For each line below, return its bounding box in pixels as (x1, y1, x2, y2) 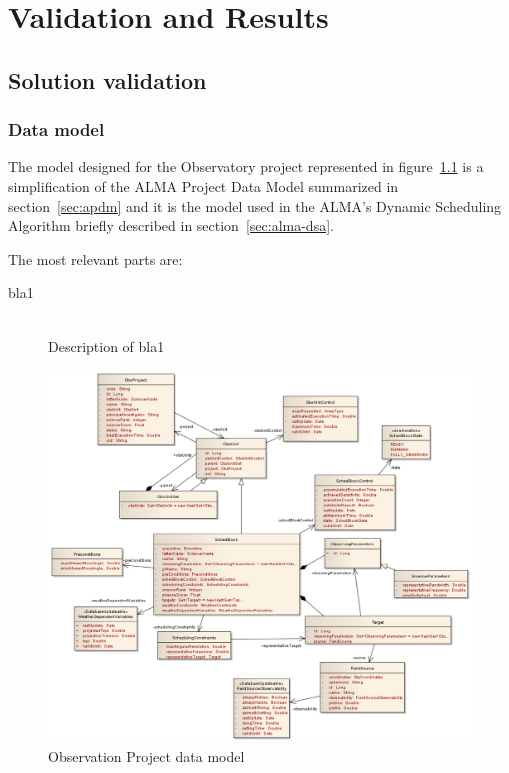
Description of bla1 (48, 335, 165, 356)
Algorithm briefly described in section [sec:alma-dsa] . (8, 215, 334, 236)
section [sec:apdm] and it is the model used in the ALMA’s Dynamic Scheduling (8, 195, 502, 216)
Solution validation (8, 64, 207, 95)
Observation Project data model (48, 745, 245, 766)
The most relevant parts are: (8, 248, 183, 269)
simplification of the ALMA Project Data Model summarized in (8, 175, 399, 196)
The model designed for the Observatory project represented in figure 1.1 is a (8, 156, 484, 177)
